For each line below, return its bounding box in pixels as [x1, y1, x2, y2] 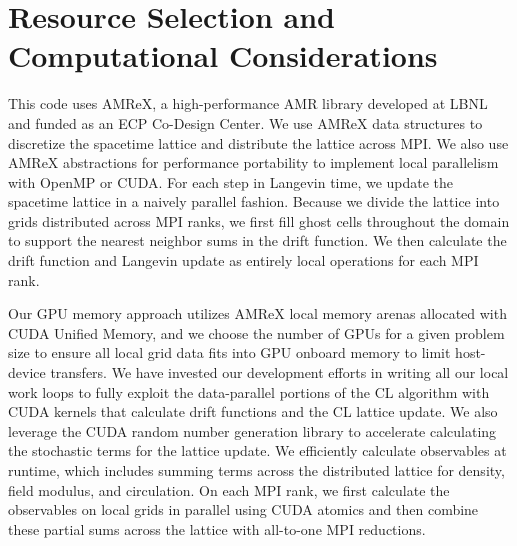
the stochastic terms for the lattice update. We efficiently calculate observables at [8, 440, 507, 461]
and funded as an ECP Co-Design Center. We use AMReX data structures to [8, 112, 483, 133]
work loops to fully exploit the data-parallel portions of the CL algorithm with [8, 381, 490, 402]
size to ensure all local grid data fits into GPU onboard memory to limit [8, 342, 451, 363]
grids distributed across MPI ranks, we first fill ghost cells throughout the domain [8, 210, 510, 231]
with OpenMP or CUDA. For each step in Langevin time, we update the [8, 171, 454, 192]
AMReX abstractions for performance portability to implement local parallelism [8, 152, 499, 173]
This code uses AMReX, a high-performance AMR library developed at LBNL [8, 93, 488, 114]
